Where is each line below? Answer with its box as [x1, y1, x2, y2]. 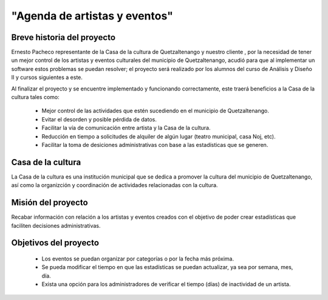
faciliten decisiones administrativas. [11, 222, 101, 229]
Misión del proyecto [11, 197, 88, 208]
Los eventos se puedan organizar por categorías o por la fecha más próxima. [41, 255, 234, 262]
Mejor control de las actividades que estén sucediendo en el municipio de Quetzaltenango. [41, 107, 270, 115]
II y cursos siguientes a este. [11, 73, 83, 81]
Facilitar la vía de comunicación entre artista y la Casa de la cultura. [41, 124, 211, 132]
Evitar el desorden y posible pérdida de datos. [41, 115, 157, 123]
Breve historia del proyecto [11, 32, 115, 43]
